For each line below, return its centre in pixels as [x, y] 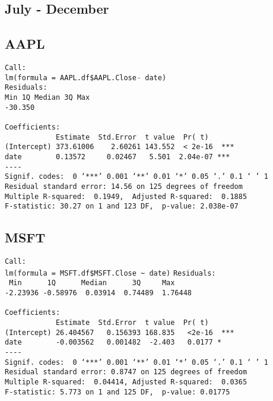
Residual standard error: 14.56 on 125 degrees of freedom [124, 186]
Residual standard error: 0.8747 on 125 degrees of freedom [126, 372]
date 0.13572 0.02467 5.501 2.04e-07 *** [118, 157]
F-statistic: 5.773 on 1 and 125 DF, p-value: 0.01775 [118, 392]
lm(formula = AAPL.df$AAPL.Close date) [86, 78]
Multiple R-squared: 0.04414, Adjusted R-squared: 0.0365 [126, 382]
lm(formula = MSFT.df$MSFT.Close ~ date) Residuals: [110, 273]
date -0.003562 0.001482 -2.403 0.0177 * [113, 342]
